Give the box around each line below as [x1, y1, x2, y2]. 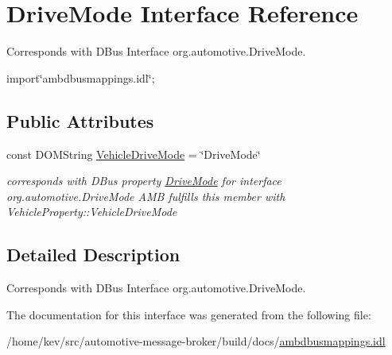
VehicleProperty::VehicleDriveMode [6, 203, 177, 220]
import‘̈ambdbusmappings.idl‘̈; [6, 69, 155, 86]
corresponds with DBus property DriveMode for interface [6, 172, 281, 189]
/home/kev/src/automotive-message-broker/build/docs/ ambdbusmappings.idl [6, 333, 386, 349]
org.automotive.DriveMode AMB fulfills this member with [6, 187, 285, 204]
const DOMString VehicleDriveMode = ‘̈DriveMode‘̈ [6, 145, 261, 162]
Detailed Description [6, 242, 180, 267]
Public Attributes [6, 108, 154, 133]
